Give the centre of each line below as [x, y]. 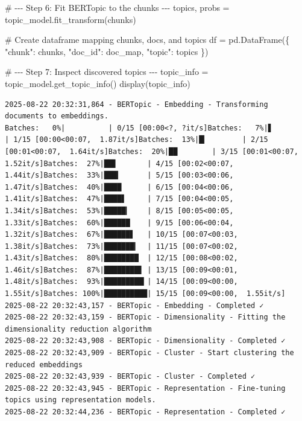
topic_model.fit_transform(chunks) [71, 19]
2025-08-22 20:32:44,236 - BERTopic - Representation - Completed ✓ [145, 412]
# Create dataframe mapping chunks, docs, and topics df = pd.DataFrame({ [147, 40]
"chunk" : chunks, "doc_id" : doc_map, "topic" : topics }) [107, 51]
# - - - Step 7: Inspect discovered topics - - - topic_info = [107, 72]
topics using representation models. [80, 400]
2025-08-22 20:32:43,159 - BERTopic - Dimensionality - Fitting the [145, 317]
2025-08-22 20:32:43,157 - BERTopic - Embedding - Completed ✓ [134, 305]
